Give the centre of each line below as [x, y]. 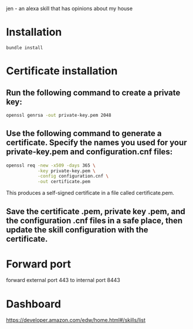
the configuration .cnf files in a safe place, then [94, 220]
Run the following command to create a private [93, 92]
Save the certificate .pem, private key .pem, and [96, 211]
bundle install [25, 48]
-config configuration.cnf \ [73, 176]
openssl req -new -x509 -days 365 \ [51, 165]
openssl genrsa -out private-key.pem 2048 [59, 115]
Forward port [39, 264]
